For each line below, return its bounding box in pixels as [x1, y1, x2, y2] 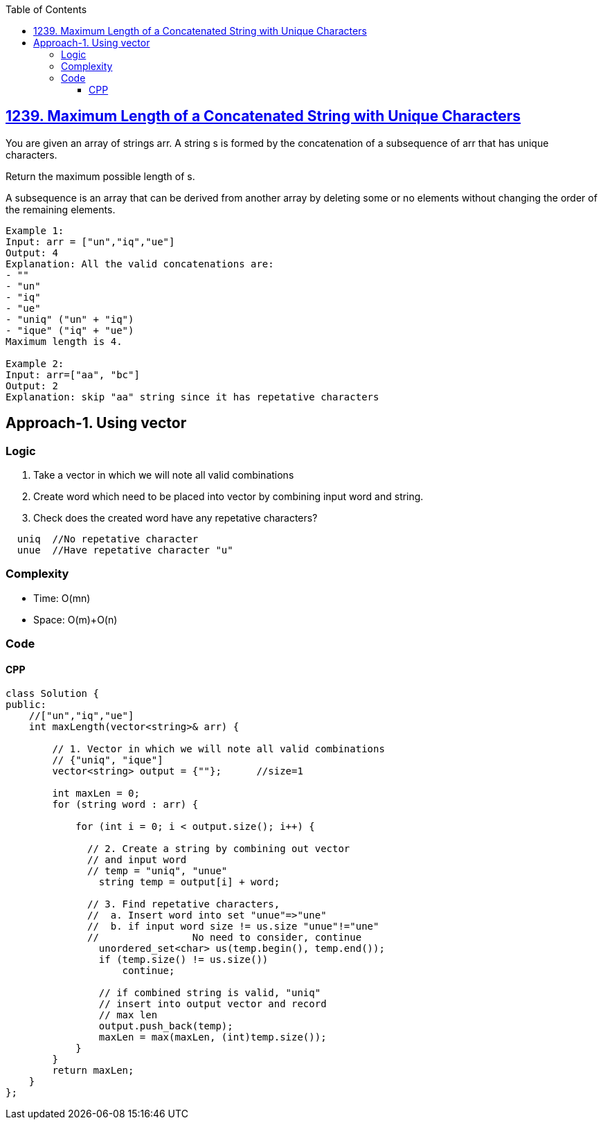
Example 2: [6, 357, 64, 369]
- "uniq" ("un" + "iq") [6, 313, 134, 325]
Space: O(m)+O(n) [33, 613, 118, 626]
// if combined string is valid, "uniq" [98, 987, 321, 999]
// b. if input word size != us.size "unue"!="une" [87, 921, 379, 932]
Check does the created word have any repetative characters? [33, 512, 318, 524]
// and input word [87, 854, 187, 866]
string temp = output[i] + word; [98, 876, 280, 888]
